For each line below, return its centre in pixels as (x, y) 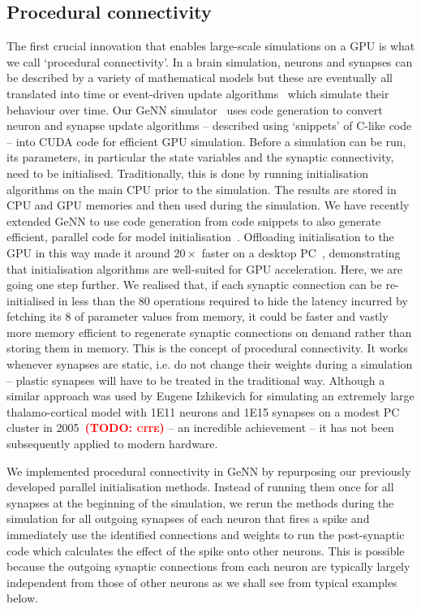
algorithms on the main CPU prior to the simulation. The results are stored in (202, 189)
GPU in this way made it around (88, 252)
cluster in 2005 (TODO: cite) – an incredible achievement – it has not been (200, 428)
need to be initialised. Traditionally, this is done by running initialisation (188, 173)
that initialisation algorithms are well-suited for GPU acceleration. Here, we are (205, 268)
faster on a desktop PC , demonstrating (301, 252)
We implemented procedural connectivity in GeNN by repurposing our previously (209, 471)
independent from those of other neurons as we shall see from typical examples (202, 582)
